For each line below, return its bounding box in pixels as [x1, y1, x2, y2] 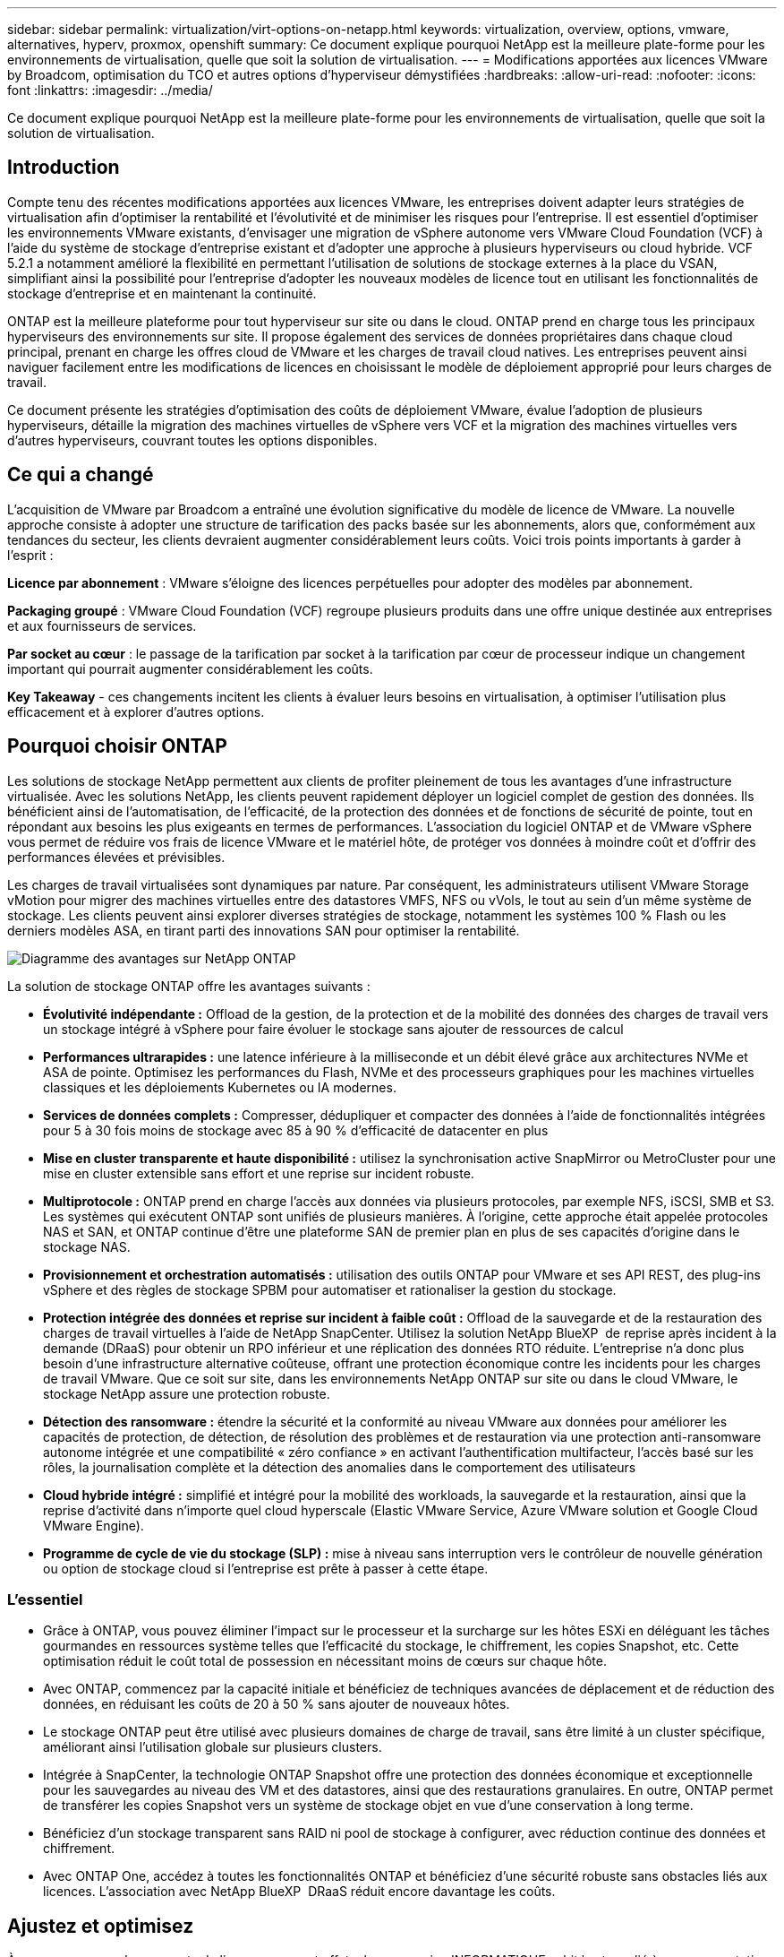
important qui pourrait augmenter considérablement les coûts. [7, 660, 373, 677]
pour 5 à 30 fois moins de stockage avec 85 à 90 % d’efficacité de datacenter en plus [43, 1122, 549, 1138]
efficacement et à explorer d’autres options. [7, 703, 265, 720]
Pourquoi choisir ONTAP [7, 735, 227, 758]
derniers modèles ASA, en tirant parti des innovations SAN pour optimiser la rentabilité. [7, 922, 520, 938]
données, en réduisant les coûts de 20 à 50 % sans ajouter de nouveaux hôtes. [43, 1696, 510, 1712]
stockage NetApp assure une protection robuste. [43, 1385, 330, 1401]
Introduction [7, 156, 120, 179]
